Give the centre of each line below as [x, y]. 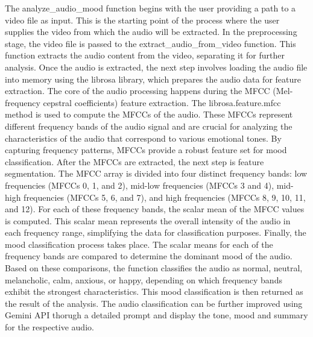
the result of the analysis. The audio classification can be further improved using [154, 303]
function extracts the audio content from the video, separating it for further [145, 55]
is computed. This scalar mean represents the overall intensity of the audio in [148, 220]
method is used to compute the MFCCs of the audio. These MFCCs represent [149, 114]
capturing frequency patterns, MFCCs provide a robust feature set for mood [146, 150]
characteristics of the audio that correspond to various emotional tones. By [143, 138]
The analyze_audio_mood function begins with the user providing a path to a [150, 8]
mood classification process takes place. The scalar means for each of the [139, 244]
